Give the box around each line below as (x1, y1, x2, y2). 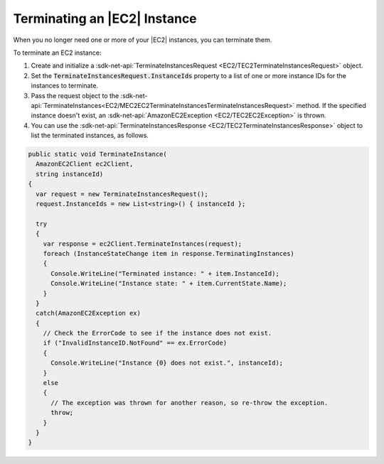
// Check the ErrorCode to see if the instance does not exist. (43, 329, 272, 338)
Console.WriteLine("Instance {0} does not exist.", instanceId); (50, 359, 284, 367)
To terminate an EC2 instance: (13, 48, 102, 57)
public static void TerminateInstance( (28, 150, 167, 158)
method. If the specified (296, 101, 366, 109)
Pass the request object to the (31, 91, 119, 99)
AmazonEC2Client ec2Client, (36, 160, 134, 168)
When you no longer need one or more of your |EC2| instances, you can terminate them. (13, 36, 272, 44)
